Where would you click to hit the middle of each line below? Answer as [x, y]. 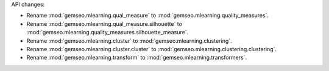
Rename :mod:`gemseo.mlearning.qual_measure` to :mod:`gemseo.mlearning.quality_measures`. [148, 16]
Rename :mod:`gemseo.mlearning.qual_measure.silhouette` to [104, 23]
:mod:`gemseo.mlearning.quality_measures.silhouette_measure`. [108, 32]
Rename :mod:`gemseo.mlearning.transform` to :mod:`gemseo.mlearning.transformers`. [136, 58]
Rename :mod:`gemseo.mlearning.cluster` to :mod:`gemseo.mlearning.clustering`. [129, 41]
